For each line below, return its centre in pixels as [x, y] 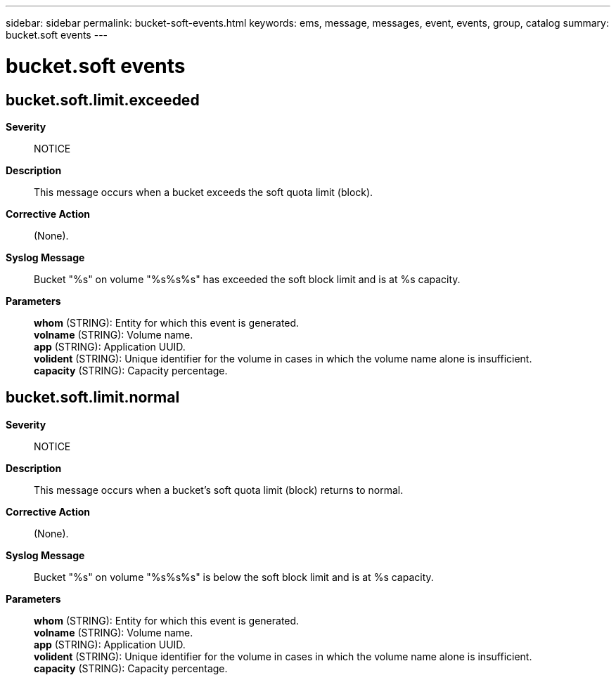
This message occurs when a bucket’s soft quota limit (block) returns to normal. [219, 490]
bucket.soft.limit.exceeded [103, 100]
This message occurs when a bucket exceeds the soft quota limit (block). [204, 192]
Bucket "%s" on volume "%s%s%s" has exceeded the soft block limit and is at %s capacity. [247, 279]
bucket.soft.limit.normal [93, 398]
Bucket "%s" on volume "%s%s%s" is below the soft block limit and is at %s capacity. [234, 577]
